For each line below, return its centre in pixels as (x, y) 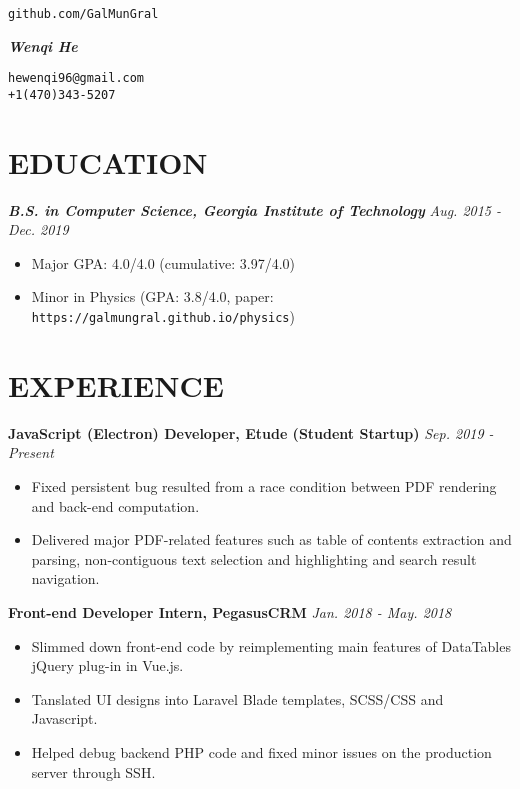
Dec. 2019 (38, 229)
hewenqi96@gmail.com (76, 78)
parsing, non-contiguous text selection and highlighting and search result (254, 558)
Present (31, 452)
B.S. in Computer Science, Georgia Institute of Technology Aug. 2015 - (255, 209)
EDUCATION (108, 161)
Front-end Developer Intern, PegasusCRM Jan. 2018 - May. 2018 (230, 612)
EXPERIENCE (116, 384)
